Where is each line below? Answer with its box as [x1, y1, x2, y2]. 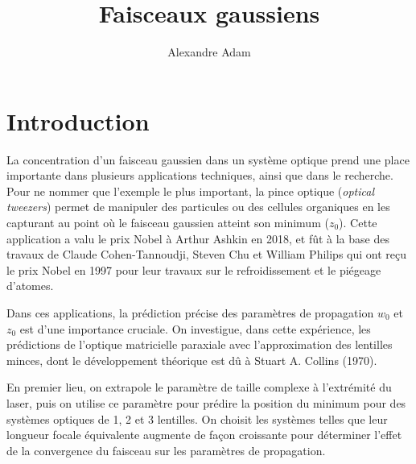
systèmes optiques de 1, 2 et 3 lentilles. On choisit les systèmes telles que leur [6, 410, 388, 427]
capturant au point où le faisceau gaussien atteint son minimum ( [6, 214, 329, 231]
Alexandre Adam [167, 43, 251, 60]
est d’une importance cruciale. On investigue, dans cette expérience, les [19, 320, 371, 337]
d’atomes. [6, 277, 54, 294]
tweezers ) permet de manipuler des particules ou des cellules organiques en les [6, 198, 390, 215]
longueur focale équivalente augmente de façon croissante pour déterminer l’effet [6, 426, 402, 443]
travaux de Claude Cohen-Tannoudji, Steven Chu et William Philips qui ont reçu [6, 246, 407, 263]
